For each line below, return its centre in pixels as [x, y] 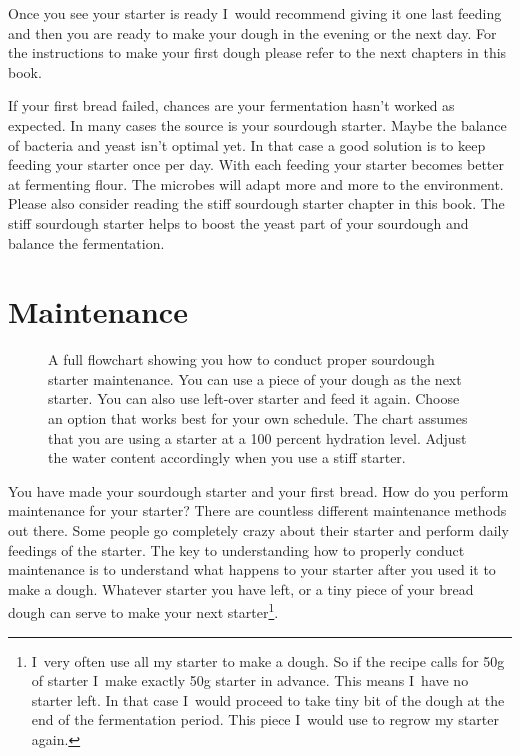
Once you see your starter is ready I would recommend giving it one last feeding [255, 13]
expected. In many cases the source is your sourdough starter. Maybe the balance [257, 124]
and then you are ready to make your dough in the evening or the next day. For [252, 32]
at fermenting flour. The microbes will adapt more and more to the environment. [256, 183]
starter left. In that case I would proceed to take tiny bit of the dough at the [268, 699]
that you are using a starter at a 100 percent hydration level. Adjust [257, 437]
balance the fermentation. [86, 242]
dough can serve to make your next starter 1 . [143, 611]
